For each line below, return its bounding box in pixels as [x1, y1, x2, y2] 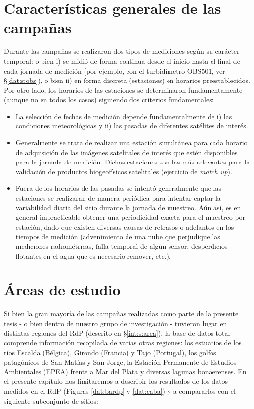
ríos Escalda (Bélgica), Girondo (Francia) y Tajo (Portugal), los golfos [4, 347, 216, 357]
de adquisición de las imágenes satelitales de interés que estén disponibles [15, 147, 238, 157]
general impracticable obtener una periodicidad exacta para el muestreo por [15, 212, 246, 222]
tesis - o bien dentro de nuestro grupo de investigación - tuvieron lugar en [4, 318, 227, 328]
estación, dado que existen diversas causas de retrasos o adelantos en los [15, 221, 234, 232]
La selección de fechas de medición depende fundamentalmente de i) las [15, 111, 232, 121]
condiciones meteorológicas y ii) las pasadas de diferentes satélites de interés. [15, 121, 248, 131]
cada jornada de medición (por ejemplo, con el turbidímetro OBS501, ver [4, 65, 225, 76]
